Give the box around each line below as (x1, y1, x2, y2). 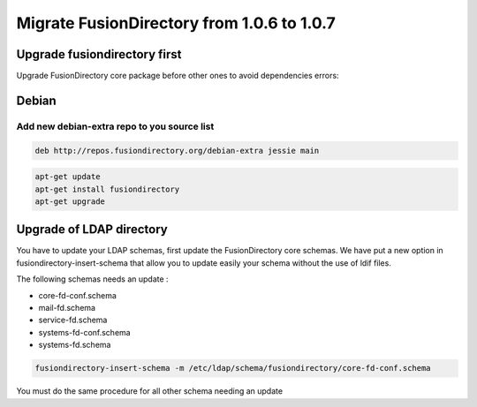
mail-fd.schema (38, 303, 96, 313)
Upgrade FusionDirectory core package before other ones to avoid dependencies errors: (16, 71, 339, 81)
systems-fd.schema (38, 340, 111, 350)
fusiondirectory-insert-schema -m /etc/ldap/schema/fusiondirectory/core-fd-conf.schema (34, 363, 432, 373)
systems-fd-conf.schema (38, 327, 132, 337)
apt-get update (34, 172, 101, 182)
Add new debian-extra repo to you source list (16, 120, 215, 132)
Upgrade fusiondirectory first (16, 47, 182, 62)
